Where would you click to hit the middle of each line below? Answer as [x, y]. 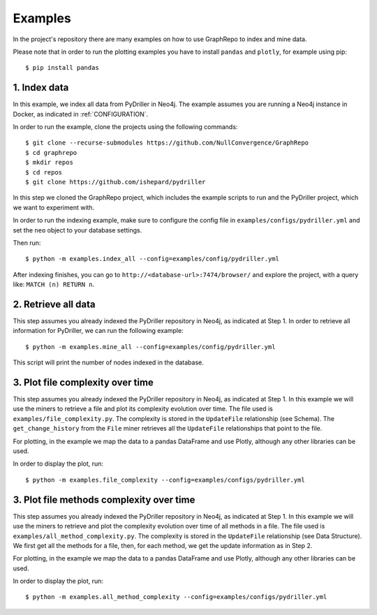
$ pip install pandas [62, 68]
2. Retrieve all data [54, 304]
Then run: [27, 243]
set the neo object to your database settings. [77, 230]
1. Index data [41, 88]
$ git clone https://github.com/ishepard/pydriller [116, 182]
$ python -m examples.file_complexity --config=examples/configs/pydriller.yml [165, 480]
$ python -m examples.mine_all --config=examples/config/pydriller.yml [150, 347]
